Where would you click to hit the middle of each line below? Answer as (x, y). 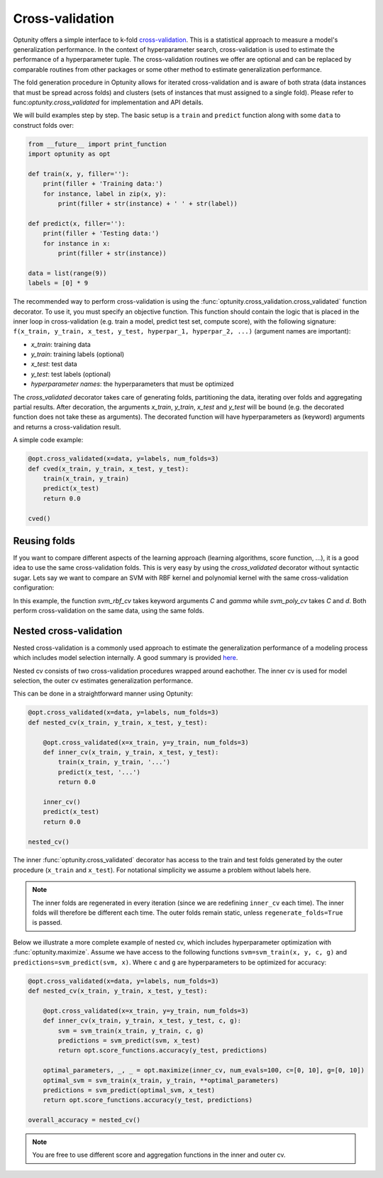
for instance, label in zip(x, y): (105, 194)
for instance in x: (77, 243)
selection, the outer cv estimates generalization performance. (103, 681)
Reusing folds (44, 540)
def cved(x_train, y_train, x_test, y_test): (109, 469)
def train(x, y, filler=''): (79, 174)
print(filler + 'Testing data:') (101, 233)
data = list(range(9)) (67, 273)
